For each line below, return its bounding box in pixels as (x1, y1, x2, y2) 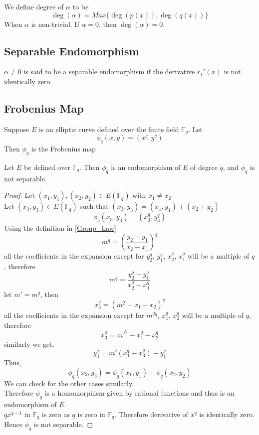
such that (80, 201, 109, 211)
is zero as (41, 409, 70, 419)
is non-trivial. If (31, 18, 79, 29)
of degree (190, 161, 218, 172)
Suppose (4, 124, 29, 134)
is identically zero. (199, 409, 255, 419)
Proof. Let (4, 190, 35, 200)
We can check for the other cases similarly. (4, 378, 134, 388)
